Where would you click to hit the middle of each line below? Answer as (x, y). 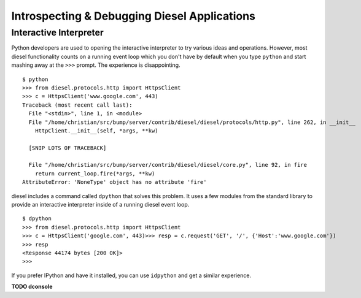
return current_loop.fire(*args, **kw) (95, 174)
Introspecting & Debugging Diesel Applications (134, 16)
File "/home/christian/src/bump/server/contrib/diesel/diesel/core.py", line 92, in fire (168, 165)
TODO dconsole (32, 287)
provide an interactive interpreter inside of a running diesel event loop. (100, 205)
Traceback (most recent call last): (77, 105)
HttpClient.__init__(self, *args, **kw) (97, 131)
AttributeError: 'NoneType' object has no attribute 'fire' (115, 182)
